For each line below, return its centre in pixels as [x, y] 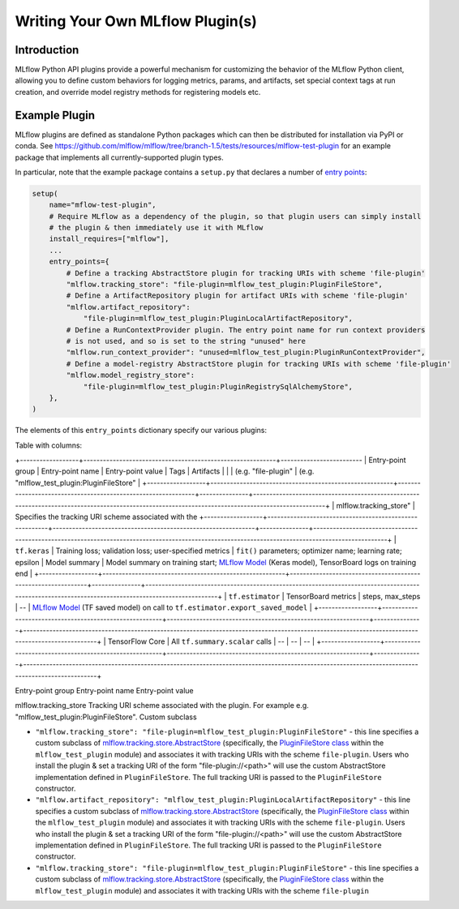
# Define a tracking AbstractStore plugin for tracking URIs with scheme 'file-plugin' [246, 273]
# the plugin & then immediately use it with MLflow [156, 228]
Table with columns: [49, 445]
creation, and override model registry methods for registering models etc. [138, 92]
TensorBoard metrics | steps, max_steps [353, 596]
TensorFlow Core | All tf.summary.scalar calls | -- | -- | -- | [211, 641]
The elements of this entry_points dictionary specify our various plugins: [141, 431]
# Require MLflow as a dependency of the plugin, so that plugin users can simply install [235, 216]
